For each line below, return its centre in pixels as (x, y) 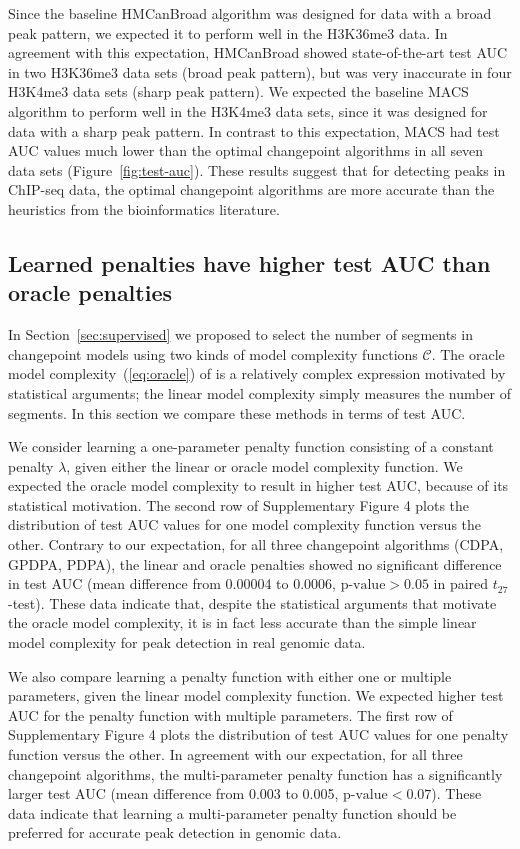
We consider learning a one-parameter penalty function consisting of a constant (251, 446)
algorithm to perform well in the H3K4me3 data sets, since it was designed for (248, 110)
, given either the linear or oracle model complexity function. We (264, 465)
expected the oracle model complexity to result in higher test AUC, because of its (258, 485)
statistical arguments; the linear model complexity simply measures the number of (260, 392)
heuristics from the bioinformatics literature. (144, 208)
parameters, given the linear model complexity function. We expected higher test (256, 695)
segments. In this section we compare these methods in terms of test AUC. (237, 412)
